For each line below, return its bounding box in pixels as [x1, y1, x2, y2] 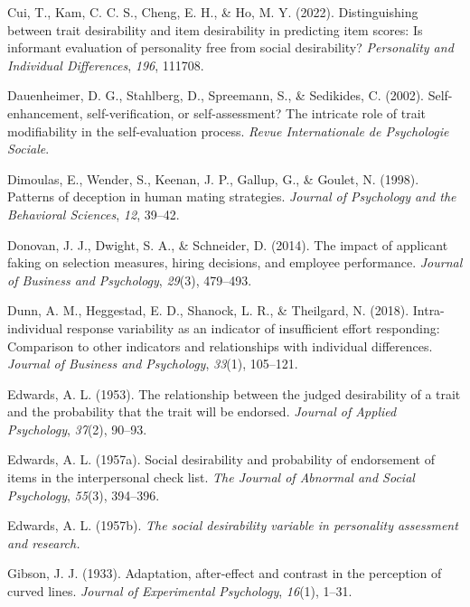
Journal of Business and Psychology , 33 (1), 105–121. [7, 354, 298, 373]
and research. [7, 533, 80, 552]
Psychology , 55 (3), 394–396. [7, 485, 160, 504]
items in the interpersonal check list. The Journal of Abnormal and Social [7, 468, 415, 487]
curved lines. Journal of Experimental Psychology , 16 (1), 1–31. [7, 582, 352, 601]
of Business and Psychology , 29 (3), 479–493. [7, 270, 252, 289]
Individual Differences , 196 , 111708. [7, 55, 204, 74]
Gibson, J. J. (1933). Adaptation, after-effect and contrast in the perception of [7, 564, 442, 583]
